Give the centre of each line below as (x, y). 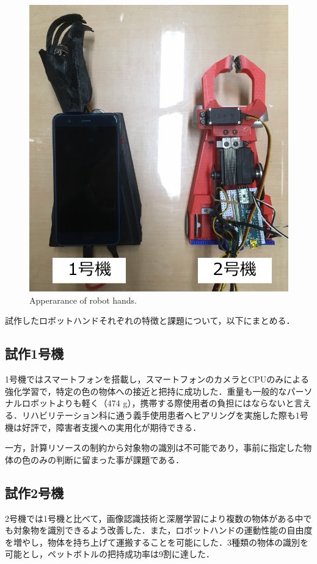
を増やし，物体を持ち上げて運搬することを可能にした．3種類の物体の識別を (157, 542)
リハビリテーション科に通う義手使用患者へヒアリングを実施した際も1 (161, 415)
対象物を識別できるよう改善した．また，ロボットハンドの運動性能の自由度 (163, 530)
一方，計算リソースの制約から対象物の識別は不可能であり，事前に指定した (154, 448)
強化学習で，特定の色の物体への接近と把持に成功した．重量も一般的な (146, 391)
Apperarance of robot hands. (83, 300)
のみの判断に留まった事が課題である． (107, 459)
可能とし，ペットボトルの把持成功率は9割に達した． (110, 554)
